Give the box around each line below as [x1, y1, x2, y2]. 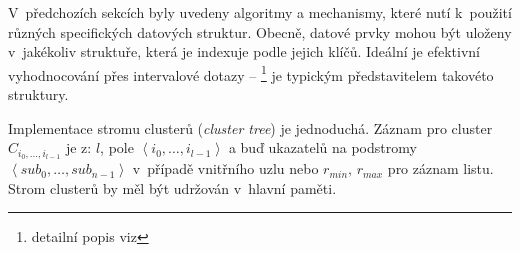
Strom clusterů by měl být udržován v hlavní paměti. [8, 177, 337, 198]
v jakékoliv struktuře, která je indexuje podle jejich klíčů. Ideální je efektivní [8, 41, 480, 62]
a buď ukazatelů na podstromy [228, 137, 417, 158]
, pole [100, 137, 134, 158]
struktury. [8, 84, 69, 105]
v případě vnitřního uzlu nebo [132, 158, 319, 179]
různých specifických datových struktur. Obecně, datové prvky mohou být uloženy [8, 21, 512, 42]
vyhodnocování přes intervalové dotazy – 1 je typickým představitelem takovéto [8, 61, 494, 85]
